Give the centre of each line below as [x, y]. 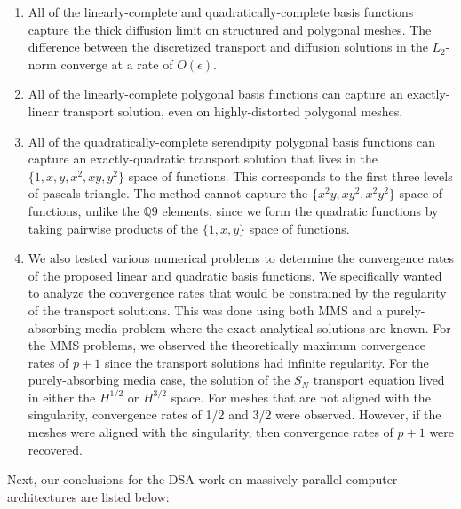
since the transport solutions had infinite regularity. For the [266, 362]
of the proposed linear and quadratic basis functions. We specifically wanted [235, 275]
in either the [62, 397]
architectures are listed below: [88, 496]
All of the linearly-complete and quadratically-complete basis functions [221, 12]
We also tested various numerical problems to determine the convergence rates [241, 258]
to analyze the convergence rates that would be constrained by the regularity [237, 293]
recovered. [55, 449]
